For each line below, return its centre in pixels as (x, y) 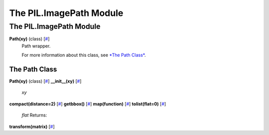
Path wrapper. (36, 46)
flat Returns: (34, 115)
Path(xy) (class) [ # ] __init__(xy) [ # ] (45, 81)
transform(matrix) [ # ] (32, 127)
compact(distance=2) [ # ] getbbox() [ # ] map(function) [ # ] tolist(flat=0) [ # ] (88, 104)
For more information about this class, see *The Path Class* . (84, 55)
